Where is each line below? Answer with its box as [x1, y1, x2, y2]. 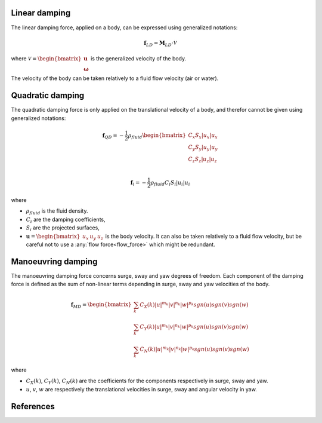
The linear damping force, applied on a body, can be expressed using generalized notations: [11, 24, 238, 31]
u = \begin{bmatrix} [26, 233, 80, 240]
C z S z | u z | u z [188, 155, 217, 164]
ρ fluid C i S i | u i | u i [150, 179, 190, 188]
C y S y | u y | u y [188, 143, 218, 152]
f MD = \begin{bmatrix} [70, 301, 132, 309]
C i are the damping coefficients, [26, 216, 106, 224]
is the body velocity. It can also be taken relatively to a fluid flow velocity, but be [105, 232, 302, 240]
